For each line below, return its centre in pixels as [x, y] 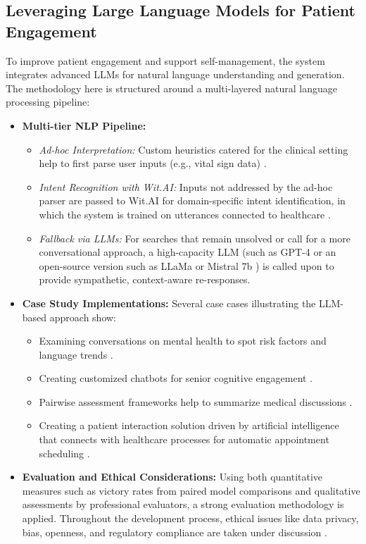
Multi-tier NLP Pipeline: [84, 125]
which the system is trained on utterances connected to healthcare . [185, 214]
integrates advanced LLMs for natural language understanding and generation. [175, 74]
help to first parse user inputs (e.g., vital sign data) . [153, 163]
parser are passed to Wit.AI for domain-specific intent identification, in [192, 200]
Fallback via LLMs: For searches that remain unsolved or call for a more [195, 238]
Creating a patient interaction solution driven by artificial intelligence [189, 425]
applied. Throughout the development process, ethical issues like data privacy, [190, 518]
